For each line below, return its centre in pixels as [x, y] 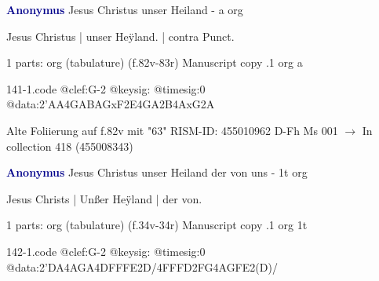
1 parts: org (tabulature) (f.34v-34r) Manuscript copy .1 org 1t [157, 225]
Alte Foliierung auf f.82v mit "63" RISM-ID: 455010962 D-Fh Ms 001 [172, 130]
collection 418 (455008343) [70, 146]
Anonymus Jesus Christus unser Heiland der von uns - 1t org [157, 172]
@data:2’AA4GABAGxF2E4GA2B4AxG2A [111, 104]
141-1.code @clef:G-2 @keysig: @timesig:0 [106, 88]
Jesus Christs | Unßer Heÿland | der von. [104, 198]
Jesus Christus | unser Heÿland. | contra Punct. [120, 36]
